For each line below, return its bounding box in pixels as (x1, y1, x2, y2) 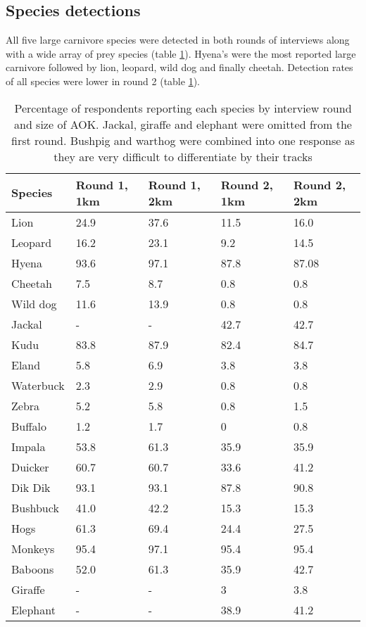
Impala (11, 438, 46, 455)
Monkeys (11, 540, 55, 557)
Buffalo (11, 417, 47, 434)
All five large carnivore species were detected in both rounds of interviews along (6, 32, 350, 47)
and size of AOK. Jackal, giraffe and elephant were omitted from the (14, 115, 352, 132)
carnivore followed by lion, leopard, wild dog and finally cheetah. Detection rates (6, 60, 353, 75)
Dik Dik (11, 479, 51, 495)
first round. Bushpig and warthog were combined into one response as (11, 132, 355, 148)
